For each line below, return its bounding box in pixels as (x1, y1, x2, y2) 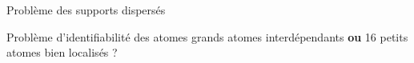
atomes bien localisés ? (6, 44, 118, 61)
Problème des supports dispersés (6, 2, 166, 18)
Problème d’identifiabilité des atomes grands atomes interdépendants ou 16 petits (6, 28, 408, 45)
